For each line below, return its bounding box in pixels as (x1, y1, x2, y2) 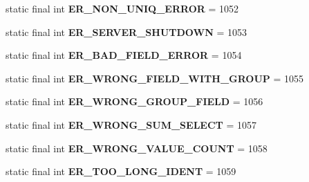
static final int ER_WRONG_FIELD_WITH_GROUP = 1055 (6, 71, 304, 85)
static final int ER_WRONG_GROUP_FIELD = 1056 (6, 94, 263, 109)
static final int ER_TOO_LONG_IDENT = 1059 (6, 164, 236, 179)
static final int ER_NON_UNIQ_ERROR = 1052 (6, 1, 239, 15)
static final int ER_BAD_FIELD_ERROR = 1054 (6, 48, 242, 62)
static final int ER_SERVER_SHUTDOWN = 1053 (6, 24, 247, 39)
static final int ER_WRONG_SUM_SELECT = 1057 (6, 117, 256, 131)
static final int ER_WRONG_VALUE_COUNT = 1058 (6, 140, 268, 155)
